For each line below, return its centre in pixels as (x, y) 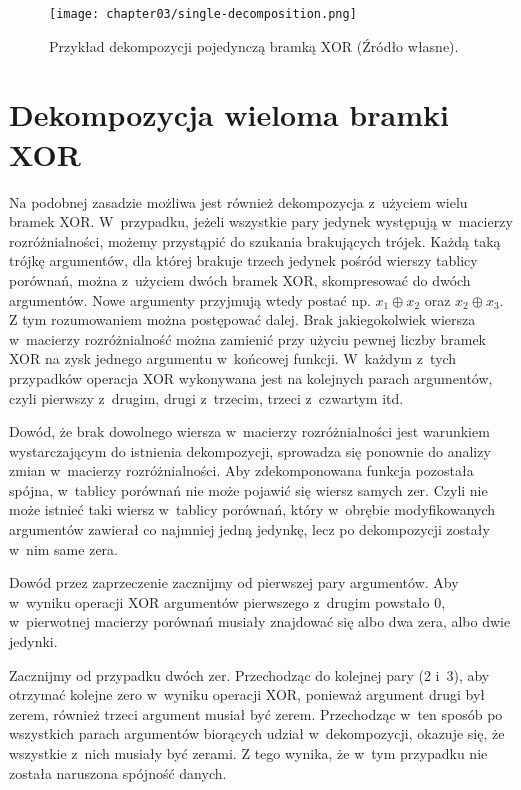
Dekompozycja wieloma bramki (229, 114)
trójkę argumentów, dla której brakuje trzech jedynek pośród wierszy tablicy (243, 260)
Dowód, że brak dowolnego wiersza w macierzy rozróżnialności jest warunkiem (249, 431)
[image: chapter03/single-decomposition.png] (203, 14)
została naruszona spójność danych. (118, 772)
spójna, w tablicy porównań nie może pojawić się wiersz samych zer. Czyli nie (248, 489)
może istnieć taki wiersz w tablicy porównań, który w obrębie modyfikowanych (252, 509)
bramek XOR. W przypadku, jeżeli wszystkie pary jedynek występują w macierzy (261, 221)
